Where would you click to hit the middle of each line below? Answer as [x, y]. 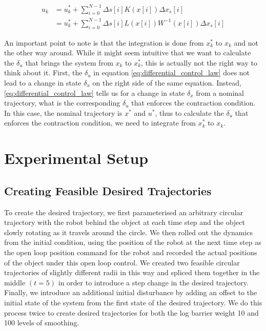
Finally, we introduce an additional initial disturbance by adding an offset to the [131, 292]
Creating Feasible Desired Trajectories [108, 190]
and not [246, 42]
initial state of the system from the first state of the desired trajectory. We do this [133, 302]
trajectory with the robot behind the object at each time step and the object [125, 222]
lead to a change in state [43, 83]
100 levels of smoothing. [42, 323]
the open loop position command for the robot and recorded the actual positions [131, 252]
